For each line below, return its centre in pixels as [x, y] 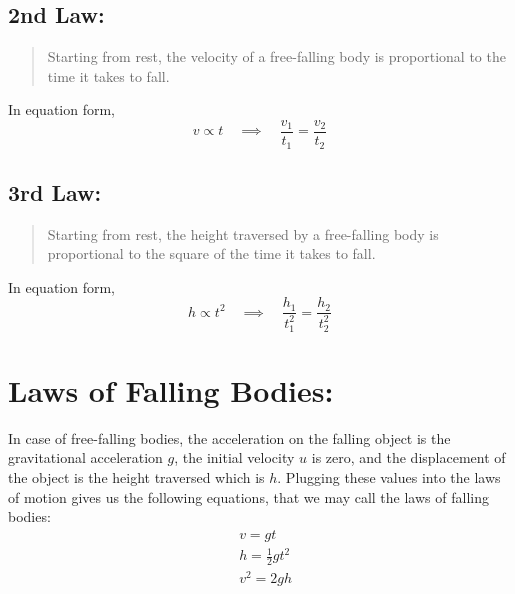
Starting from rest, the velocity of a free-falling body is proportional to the [276, 56]
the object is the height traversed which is [136, 476]
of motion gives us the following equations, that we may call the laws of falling [248, 496]
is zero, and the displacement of [408, 457]
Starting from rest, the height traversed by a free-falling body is [243, 233]
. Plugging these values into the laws [389, 476]
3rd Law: [55, 191]
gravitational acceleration [85, 457]
